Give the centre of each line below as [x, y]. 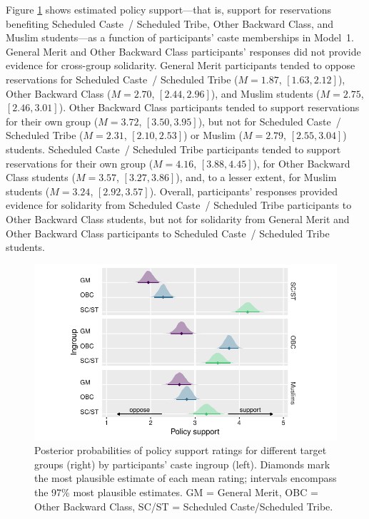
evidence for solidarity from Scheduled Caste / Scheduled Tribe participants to [179, 205]
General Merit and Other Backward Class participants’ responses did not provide [183, 51]
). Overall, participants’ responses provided [244, 191]
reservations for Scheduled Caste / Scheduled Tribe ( [122, 79]
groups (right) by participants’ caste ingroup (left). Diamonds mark [182, 464]
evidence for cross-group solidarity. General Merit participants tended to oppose [181, 65]
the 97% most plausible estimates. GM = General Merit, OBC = [176, 492]
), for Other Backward [302, 163]
